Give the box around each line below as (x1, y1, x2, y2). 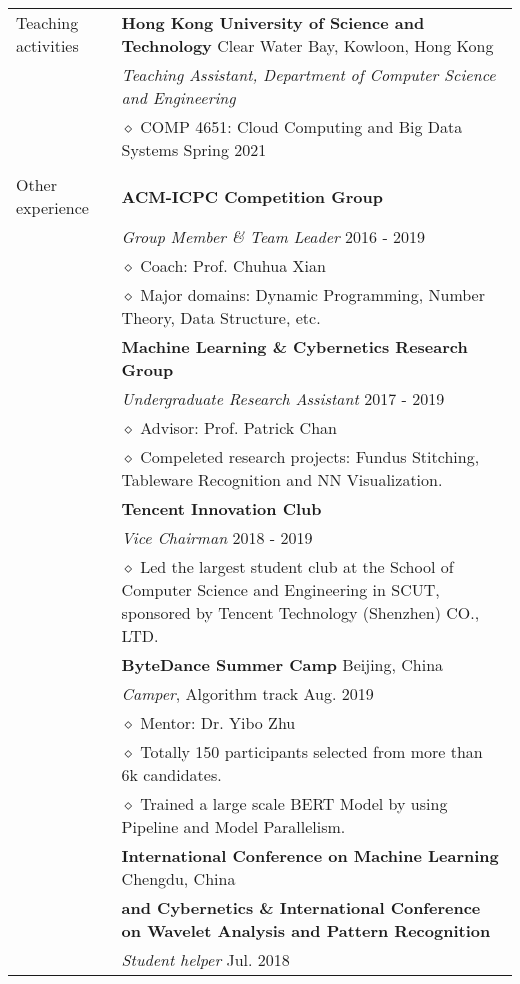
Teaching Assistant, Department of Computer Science (121, 63, 496, 86)
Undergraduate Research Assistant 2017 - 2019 (121, 387, 445, 410)
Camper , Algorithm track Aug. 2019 (121, 682, 374, 705)
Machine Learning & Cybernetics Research (121, 335, 468, 358)
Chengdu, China (121, 867, 236, 890)
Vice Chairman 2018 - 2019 (121, 526, 313, 549)
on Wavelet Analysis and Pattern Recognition (121, 919, 491, 942)
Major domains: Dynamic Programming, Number (140, 283, 485, 306)
